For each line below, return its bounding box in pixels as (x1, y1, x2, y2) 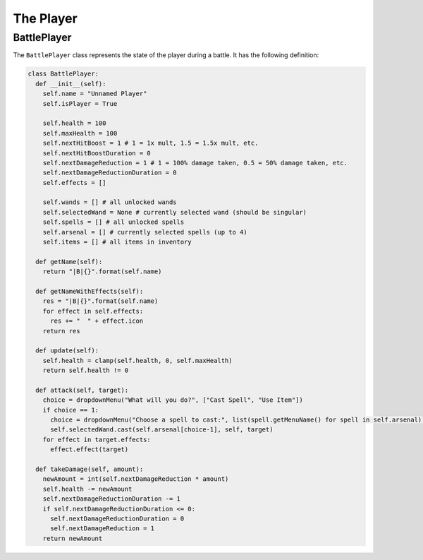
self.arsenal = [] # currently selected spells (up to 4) (42, 228, 247, 236)
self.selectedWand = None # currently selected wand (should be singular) (42, 208, 307, 216)
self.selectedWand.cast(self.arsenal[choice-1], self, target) (50, 426, 274, 434)
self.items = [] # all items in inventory (42, 238, 192, 246)
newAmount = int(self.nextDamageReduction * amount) (42, 475, 229, 483)
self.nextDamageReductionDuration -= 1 (42, 495, 181, 503)
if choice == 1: (42, 406, 99, 414)
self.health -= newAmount (42, 484, 133, 493)
